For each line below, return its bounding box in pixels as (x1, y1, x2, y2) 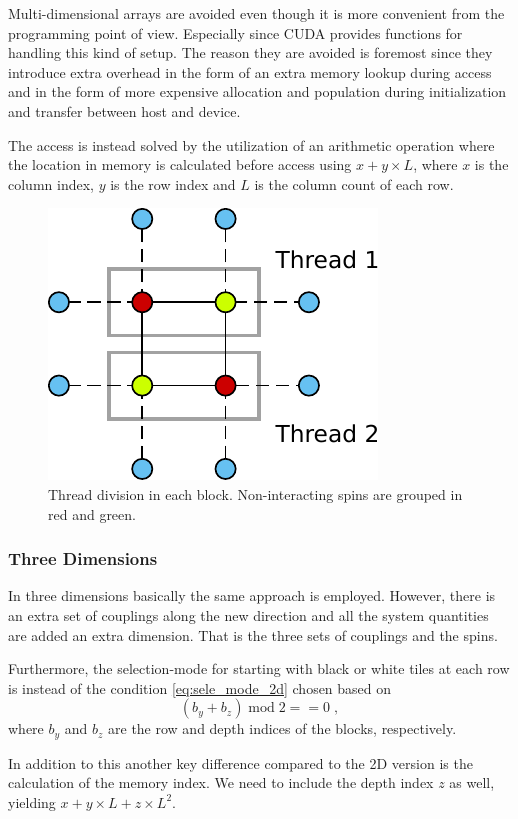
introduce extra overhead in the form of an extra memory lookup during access (8, 61, 492, 82)
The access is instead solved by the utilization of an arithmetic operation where (8, 134, 495, 155)
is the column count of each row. (254, 173, 454, 194)
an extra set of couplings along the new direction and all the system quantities (8, 604, 489, 625)
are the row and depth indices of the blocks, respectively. (108, 718, 457, 739)
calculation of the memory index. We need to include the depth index (8, 772, 434, 793)
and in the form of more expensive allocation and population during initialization (8, 81, 507, 102)
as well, (449, 772, 495, 793)
